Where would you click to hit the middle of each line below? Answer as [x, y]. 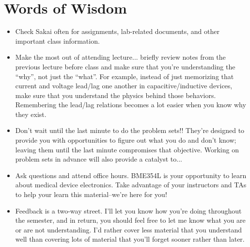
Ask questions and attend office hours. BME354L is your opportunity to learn [131, 175]
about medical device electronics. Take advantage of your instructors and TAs [131, 185]
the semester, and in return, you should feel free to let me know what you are [130, 220]
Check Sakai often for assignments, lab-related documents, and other [117, 31]
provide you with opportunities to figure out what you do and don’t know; [126, 140]
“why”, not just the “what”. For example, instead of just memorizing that [125, 76]
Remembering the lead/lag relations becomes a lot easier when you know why [131, 105]
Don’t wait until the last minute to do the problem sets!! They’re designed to [130, 130]
